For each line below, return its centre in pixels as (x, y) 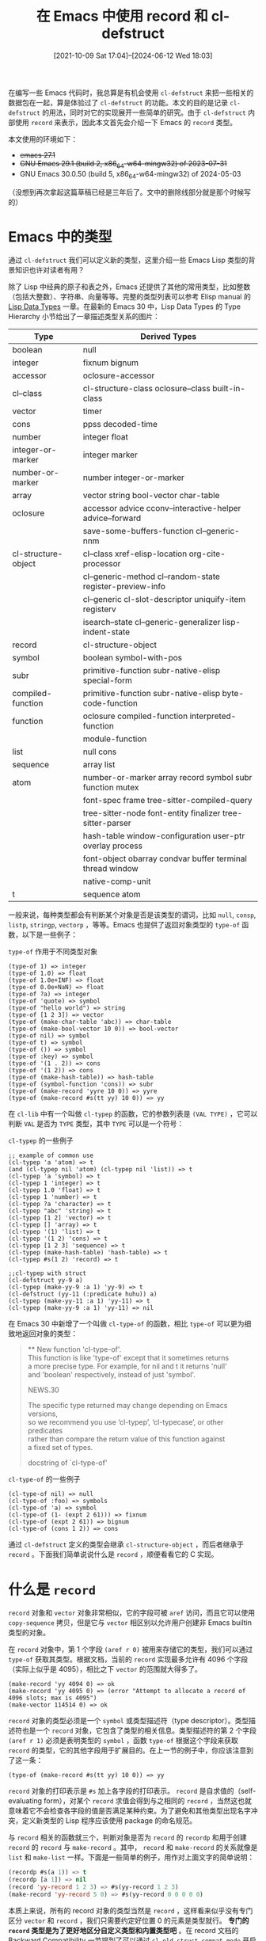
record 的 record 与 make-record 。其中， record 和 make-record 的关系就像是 (133, 1848)
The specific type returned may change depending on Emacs (127, 1406)
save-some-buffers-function (138, 531)
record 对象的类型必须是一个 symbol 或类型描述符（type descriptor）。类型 (129, 1721)
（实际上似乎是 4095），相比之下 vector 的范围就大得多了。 (105, 1669)
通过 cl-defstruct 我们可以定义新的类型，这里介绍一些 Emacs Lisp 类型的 (128, 260)
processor (102, 564)
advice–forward (112, 518)
